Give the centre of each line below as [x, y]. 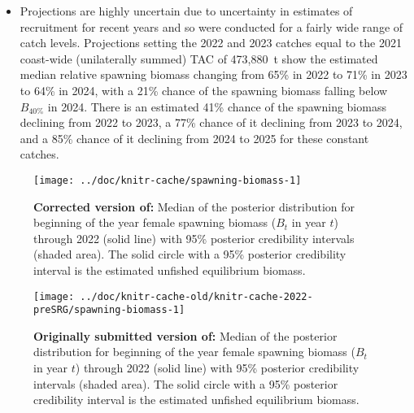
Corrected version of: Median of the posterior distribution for [194, 206]
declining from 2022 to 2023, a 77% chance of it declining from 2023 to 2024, [211, 122]
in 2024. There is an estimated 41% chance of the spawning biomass [217, 106]
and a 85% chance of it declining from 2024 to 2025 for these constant [194, 138]
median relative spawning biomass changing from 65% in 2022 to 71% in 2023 [214, 74]
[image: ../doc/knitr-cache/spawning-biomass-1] [168, 180]
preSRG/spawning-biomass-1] [109, 310]
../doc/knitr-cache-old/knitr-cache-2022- [196, 296]
